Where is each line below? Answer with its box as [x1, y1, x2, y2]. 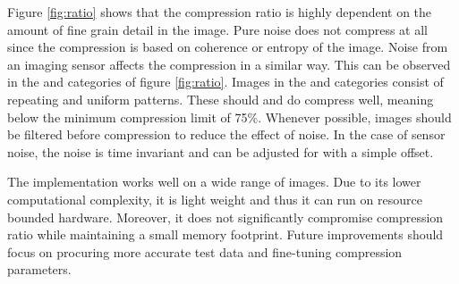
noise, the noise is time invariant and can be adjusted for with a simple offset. [7, 142, 434, 161]
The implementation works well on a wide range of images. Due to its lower [7, 172, 421, 191]
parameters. [7, 260, 72, 279]
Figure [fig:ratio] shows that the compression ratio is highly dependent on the [7, 3, 432, 21]
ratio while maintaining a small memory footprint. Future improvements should [7, 225, 444, 244]
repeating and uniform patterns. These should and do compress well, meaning [7, 89, 434, 108]
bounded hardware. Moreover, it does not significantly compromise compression [7, 207, 444, 226]
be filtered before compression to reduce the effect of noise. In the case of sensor [7, 125, 446, 144]
